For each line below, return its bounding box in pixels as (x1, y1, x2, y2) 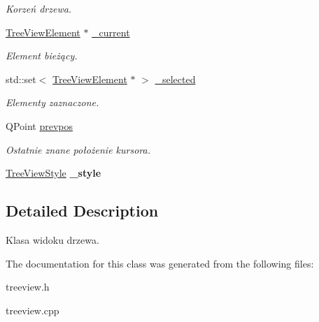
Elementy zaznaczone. (6, 95, 99, 110)
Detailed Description (6, 200, 159, 221)
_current (92, 24, 130, 39)
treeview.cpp (6, 302, 59, 317)
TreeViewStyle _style (6, 166, 101, 180)
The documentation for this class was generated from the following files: (6, 256, 314, 270)
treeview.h (6, 279, 50, 294)
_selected (155, 71, 196, 86)
